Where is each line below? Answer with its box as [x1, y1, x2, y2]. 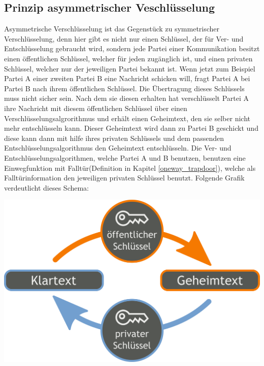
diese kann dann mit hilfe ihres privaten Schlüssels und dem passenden [4, 132, 224, 143]
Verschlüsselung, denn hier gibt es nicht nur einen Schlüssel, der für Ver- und [4, 33, 244, 44]
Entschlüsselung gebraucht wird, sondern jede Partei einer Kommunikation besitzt [4, 43, 260, 54]
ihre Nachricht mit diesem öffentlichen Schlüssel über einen [4, 102, 187, 113]
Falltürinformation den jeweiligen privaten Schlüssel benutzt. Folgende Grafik [4, 172, 245, 183]
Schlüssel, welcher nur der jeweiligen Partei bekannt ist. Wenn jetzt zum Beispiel [4, 63, 255, 74]
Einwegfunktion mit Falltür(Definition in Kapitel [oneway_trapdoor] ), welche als [4, 162, 256, 173]
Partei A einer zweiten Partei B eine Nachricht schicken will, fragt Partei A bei [4, 73, 250, 84]
